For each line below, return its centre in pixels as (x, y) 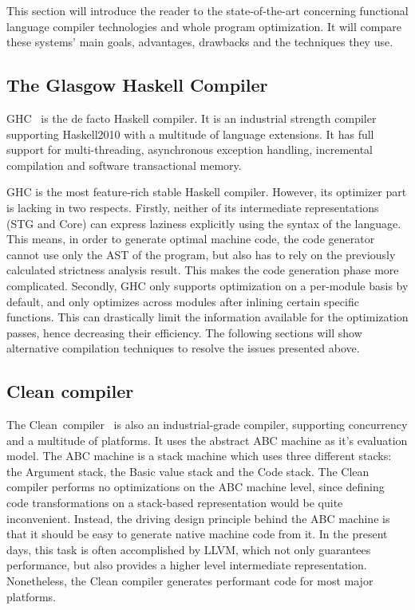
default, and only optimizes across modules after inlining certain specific (183, 301)
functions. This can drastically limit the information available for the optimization (207, 317)
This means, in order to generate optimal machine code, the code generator (191, 239)
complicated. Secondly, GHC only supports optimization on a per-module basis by (207, 285)
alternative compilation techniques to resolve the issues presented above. (183, 348)
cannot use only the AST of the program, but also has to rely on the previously (201, 254)
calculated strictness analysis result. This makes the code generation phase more (203, 270)
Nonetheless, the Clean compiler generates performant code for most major (190, 581)
